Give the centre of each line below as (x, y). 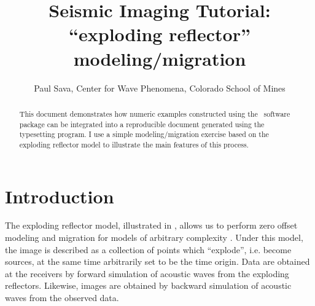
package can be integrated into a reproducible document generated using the (142, 124)
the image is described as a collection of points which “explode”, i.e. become (148, 249)
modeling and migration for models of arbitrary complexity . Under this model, (154, 237)
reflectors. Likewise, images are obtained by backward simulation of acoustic (148, 285)
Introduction (60, 196)
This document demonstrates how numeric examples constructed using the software (155, 113)
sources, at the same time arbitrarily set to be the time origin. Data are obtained (157, 261)
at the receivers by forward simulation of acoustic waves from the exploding (147, 273)
